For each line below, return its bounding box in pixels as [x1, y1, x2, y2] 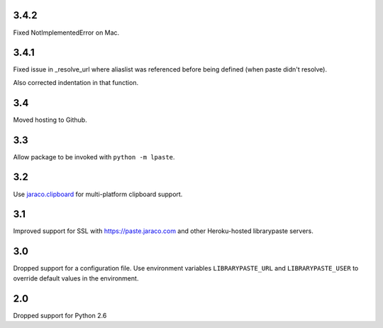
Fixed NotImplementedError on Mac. [13, 28, 120, 37]
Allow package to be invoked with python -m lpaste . [13, 152, 175, 161]
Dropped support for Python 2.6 [13, 311, 107, 319]
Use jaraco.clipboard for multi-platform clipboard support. [13, 190, 183, 198]
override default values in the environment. [13, 273, 139, 283]
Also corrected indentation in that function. [13, 78, 138, 86]
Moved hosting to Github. [13, 115, 88, 124]
